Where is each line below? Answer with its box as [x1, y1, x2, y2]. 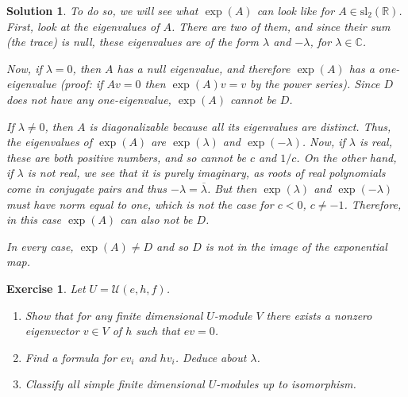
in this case [6, 211, 62, 228]
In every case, [6, 237, 74, 254]
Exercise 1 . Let [6, 279, 86, 296]
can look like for [256, 2, 335, 18]
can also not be [120, 211, 193, 228]
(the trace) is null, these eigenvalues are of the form [6, 33, 259, 50]
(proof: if [60, 75, 103, 92]
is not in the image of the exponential [205, 237, 387, 254]
